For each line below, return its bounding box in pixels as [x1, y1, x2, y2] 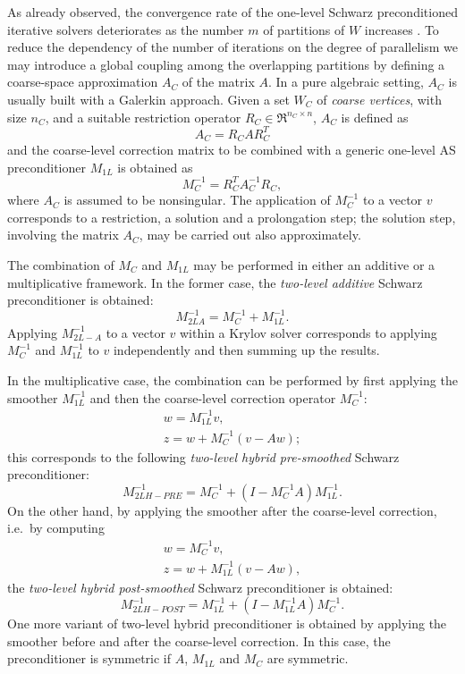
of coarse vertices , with [317, 89, 442, 108]
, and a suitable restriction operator [45, 107, 241, 126]
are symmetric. [266, 649, 349, 668]
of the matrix [182, 72, 255, 91]
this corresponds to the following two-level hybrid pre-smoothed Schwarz [7, 447, 400, 466]
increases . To [364, 20, 439, 38]
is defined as [341, 107, 409, 126]
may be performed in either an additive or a [193, 256, 435, 274]
